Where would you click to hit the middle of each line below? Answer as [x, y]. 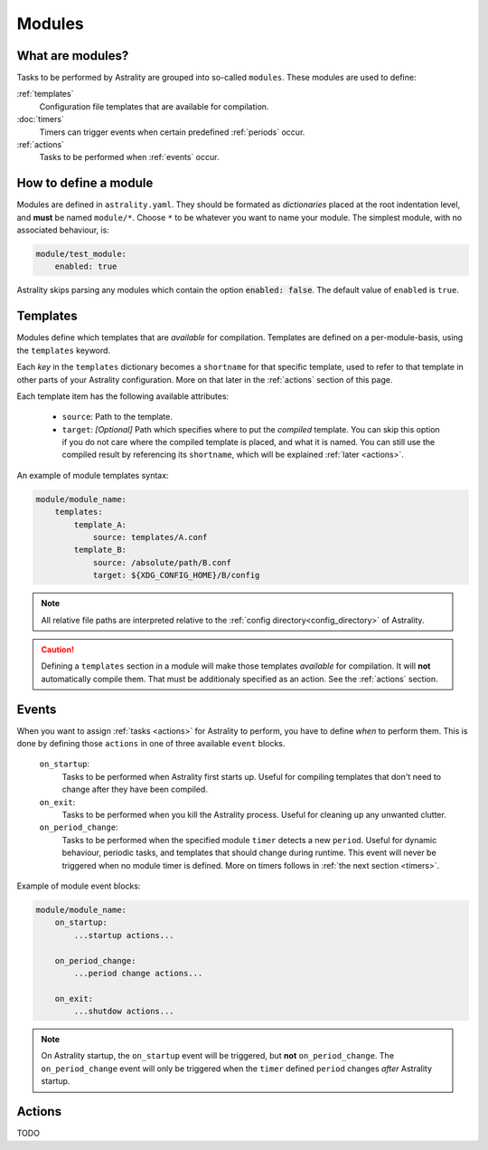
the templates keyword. [64, 350]
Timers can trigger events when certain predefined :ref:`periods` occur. [172, 132]
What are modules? [73, 56]
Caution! [58, 649]
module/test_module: [81, 254]
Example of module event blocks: [79, 886]
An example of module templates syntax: [93, 475]
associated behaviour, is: [63, 230]
